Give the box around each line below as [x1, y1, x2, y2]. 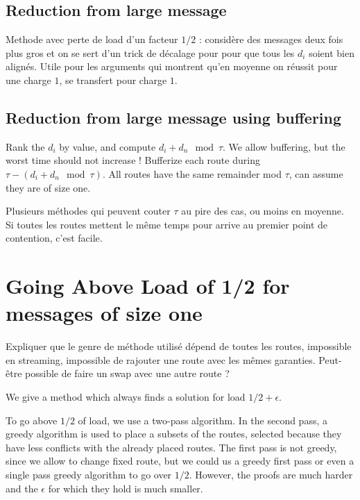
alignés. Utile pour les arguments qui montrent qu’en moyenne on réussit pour [6, 59, 338, 74]
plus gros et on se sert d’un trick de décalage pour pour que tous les [6, 45, 295, 60]
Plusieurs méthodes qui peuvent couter [6, 203, 171, 218]
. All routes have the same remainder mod [102, 166, 282, 181]
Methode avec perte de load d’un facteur [6, 32, 178, 47]
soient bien [309, 45, 354, 60]
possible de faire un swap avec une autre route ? [25, 366, 230, 381]
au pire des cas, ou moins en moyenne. [181, 203, 344, 218]
